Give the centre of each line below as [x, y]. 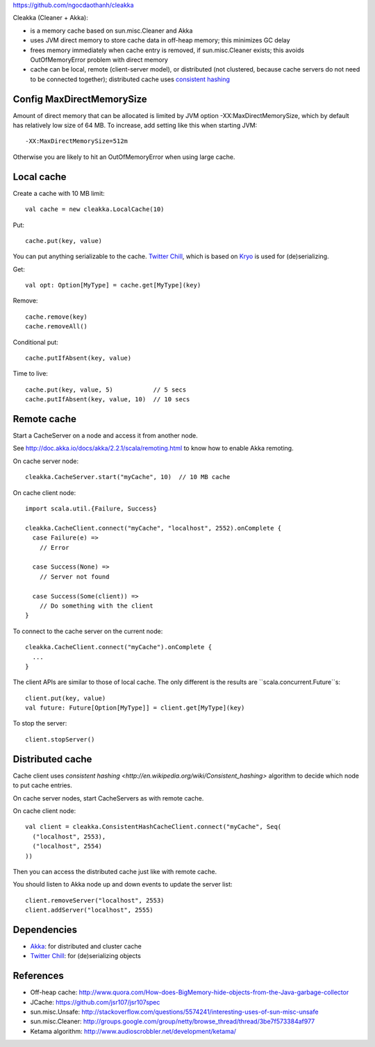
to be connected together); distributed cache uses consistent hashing [130, 79]
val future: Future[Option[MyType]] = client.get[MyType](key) [135, 708]
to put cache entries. [42, 785]
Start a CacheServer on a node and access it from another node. [105, 436]
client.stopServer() [60, 739]
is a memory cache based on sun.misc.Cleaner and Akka [111, 31]
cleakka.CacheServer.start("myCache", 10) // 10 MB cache [128, 477]
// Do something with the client [97, 605]
